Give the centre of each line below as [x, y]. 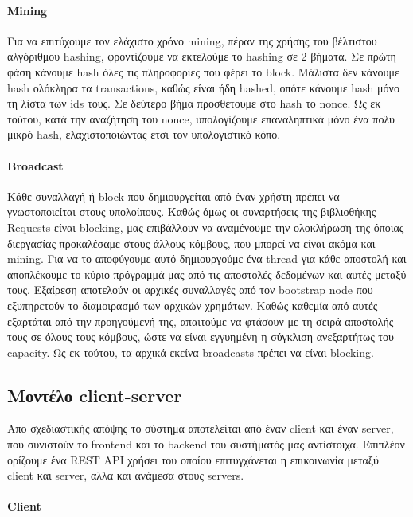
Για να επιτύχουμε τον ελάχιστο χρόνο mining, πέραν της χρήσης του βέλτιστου [192, 40]
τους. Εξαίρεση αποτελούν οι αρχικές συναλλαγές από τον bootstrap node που [190, 290]
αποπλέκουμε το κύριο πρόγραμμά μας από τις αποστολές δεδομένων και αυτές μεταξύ [207, 274]
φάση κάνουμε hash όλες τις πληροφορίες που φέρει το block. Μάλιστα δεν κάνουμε [203, 71]
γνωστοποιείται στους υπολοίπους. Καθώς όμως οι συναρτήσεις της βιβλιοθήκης [192, 211]
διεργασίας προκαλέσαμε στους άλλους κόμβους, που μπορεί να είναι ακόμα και [191, 243]
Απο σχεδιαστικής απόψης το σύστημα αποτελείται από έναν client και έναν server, [201, 428]
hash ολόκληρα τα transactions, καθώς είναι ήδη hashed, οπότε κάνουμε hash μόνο [203, 87]
